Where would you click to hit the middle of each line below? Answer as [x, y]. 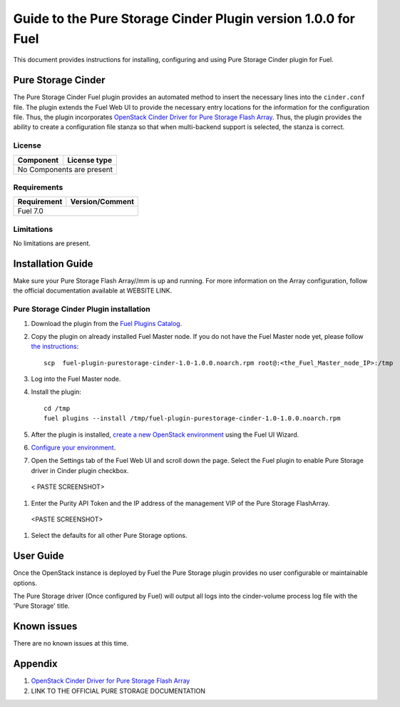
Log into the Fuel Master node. [76, 379]
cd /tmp [57, 408]
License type [90, 160]
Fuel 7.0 [31, 211]
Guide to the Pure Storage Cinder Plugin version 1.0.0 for [184, 19]
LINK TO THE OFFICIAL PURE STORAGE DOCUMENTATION [118, 691]
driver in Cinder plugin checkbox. [80, 470]
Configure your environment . [73, 448]
